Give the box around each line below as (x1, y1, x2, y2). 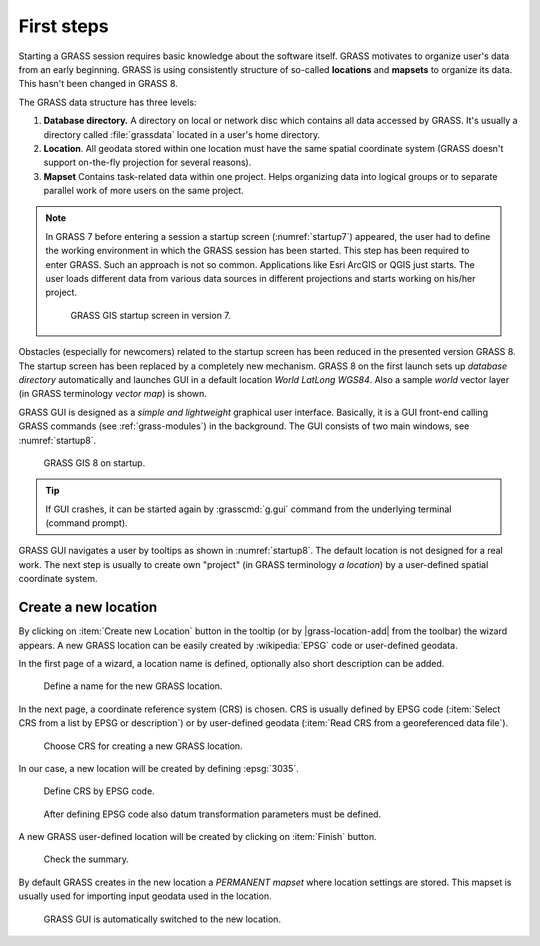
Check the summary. (43, 853, 130, 865)
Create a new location (18, 599, 158, 616)
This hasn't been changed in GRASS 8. (18, 78, 179, 90)
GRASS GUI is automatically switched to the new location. (43, 913, 282, 925)
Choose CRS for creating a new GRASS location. (43, 740, 244, 752)
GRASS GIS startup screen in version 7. (70, 309, 232, 321)
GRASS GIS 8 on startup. (43, 456, 146, 469)
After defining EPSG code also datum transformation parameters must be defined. (43, 808, 382, 820)
